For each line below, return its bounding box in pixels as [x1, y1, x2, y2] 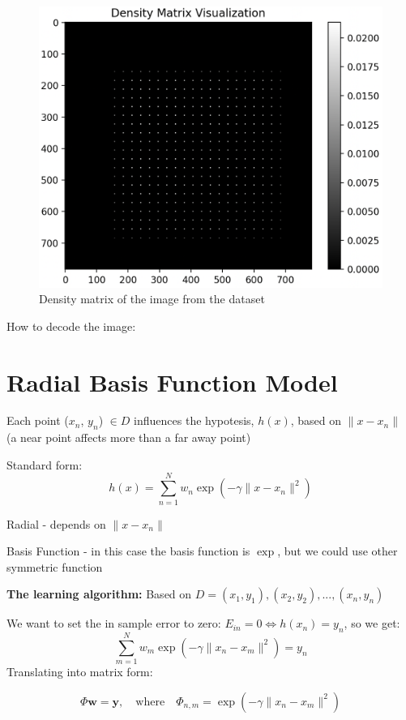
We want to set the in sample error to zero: [6, 615, 221, 632]
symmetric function [6, 558, 103, 575]
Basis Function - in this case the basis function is [6, 542, 250, 559]
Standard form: [6, 456, 83, 473]
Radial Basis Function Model [6, 365, 338, 398]
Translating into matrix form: [6, 663, 153, 680]
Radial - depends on [6, 515, 106, 532]
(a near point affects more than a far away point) [6, 429, 251, 446]
